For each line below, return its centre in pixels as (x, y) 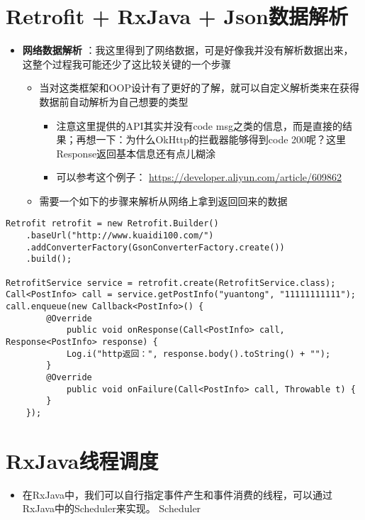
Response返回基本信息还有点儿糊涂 (136, 153)
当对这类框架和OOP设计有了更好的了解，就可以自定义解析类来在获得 (199, 88)
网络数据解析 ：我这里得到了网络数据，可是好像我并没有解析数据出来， (188, 50)
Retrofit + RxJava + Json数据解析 (177, 16)
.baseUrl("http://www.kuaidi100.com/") (120, 236)
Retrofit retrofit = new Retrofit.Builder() (112, 224)
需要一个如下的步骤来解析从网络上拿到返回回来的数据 (163, 200)
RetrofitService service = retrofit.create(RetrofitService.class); (171, 283)
